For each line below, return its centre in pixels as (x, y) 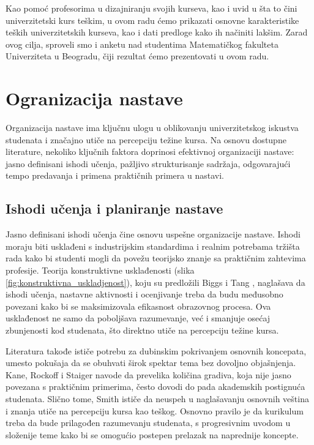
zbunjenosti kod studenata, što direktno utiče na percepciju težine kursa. (142, 330)
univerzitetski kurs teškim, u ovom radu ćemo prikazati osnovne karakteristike (152, 20)
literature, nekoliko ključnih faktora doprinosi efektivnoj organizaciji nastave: (150, 151)
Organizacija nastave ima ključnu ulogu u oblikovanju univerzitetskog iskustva (152, 128)
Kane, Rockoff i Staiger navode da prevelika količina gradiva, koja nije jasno (148, 374)
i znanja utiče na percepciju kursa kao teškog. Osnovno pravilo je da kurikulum (155, 410)
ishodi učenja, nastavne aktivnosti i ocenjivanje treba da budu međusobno (144, 294)
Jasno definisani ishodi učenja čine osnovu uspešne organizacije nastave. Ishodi (153, 234)
